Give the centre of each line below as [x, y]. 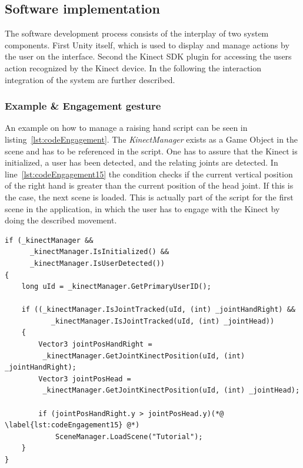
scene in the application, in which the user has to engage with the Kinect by [142, 208]
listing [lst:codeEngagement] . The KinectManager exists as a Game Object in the [151, 139]
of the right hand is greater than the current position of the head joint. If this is [149, 185]
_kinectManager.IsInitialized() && [99, 252]
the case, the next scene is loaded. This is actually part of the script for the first [149, 197]
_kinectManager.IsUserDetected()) [97, 263]
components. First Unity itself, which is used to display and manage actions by [147, 45]
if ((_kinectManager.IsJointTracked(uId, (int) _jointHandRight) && [158, 310]
